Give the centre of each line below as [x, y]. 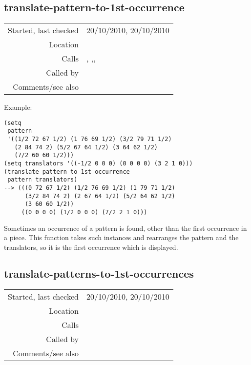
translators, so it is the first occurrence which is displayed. [91, 247]
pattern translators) [42, 180]
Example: [18, 107]
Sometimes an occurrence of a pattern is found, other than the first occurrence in [125, 228]
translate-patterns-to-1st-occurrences [99, 273]
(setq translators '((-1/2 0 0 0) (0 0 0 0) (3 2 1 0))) [98, 164]
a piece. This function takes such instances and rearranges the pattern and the [121, 237]
